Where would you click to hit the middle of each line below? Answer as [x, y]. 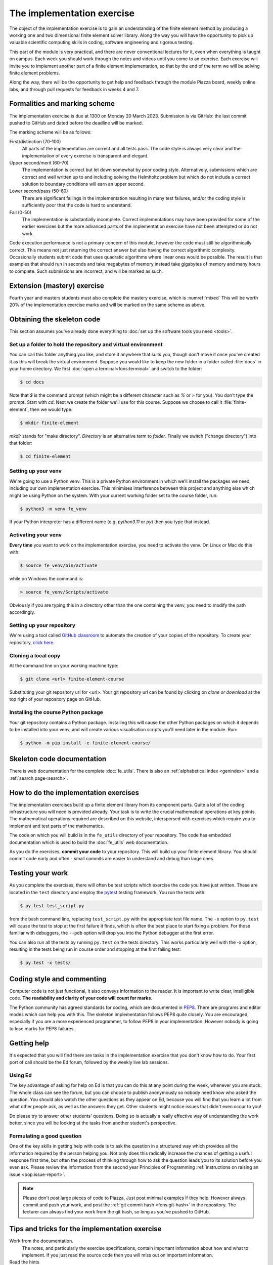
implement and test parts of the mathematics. [57, 826]
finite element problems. [35, 73]
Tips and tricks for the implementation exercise [85, 1229]
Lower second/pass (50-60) [39, 191]
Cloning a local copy [35, 655]
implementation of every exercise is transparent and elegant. [85, 156]
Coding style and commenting [58, 979]
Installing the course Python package [56, 712]
